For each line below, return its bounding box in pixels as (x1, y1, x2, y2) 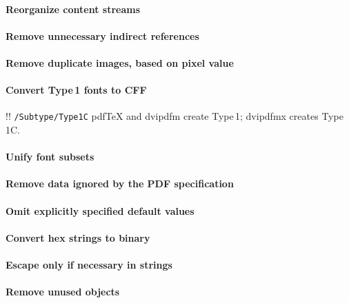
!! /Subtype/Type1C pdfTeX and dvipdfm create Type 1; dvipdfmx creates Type (6, 109, 343, 123)
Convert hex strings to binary (6, 230, 150, 244)
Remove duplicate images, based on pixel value (6, 55, 234, 70)
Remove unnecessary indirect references (6, 28, 199, 43)
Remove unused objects (6, 284, 120, 299)
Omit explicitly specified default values (6, 203, 195, 218)
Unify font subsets (6, 149, 94, 164)
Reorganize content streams (6, 1, 141, 16)
